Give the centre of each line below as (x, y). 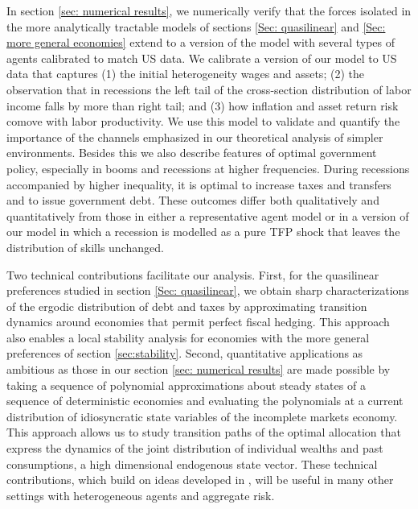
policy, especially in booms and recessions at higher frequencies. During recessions (208, 168)
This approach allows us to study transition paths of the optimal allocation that (204, 432)
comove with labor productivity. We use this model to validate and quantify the (203, 121)
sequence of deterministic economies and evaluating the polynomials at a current (205, 401)
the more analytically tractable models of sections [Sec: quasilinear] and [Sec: (196, 26)
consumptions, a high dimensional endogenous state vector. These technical (192, 463)
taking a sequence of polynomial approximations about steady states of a (186, 385)
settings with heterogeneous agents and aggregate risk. (141, 495)
